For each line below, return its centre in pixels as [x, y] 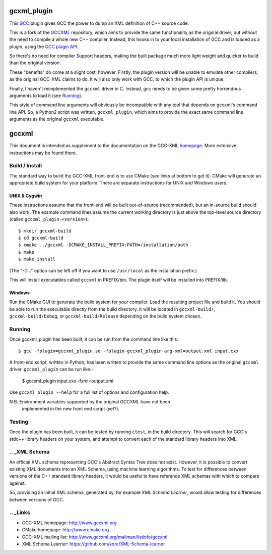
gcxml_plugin [31, 11]
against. [18, 483]
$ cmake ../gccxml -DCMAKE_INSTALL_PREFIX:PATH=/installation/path [103, 245]
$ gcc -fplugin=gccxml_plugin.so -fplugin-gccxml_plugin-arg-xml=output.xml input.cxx [128, 351]
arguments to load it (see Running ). [46, 96]
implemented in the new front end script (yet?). [71, 408]
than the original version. [35, 63]
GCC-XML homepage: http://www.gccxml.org [69, 523]
